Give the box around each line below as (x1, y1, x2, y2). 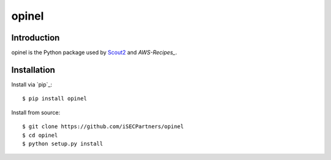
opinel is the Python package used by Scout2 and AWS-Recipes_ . (11, 49, 177, 56)
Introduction (11, 32, 60, 43)
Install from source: (11, 109, 61, 116)
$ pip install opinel (22, 95, 87, 102)
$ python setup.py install (22, 140, 104, 147)
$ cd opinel (22, 132, 58, 139)
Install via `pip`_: (11, 80, 52, 88)
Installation (11, 64, 55, 75)
